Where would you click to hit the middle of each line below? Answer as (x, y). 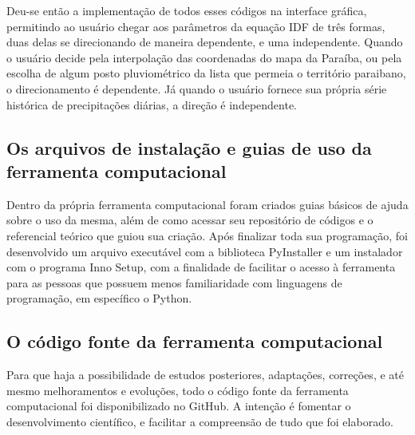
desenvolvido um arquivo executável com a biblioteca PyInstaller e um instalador (205, 251)
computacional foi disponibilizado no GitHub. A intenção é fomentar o (179, 406)
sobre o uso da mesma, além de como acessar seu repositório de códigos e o (190, 220)
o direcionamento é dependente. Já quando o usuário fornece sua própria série (197, 88)
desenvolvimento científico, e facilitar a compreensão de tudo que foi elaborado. (200, 421)
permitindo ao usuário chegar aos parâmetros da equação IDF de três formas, (196, 26)
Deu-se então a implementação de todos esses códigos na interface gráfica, (187, 10)
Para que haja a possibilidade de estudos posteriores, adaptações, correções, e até (205, 375)
